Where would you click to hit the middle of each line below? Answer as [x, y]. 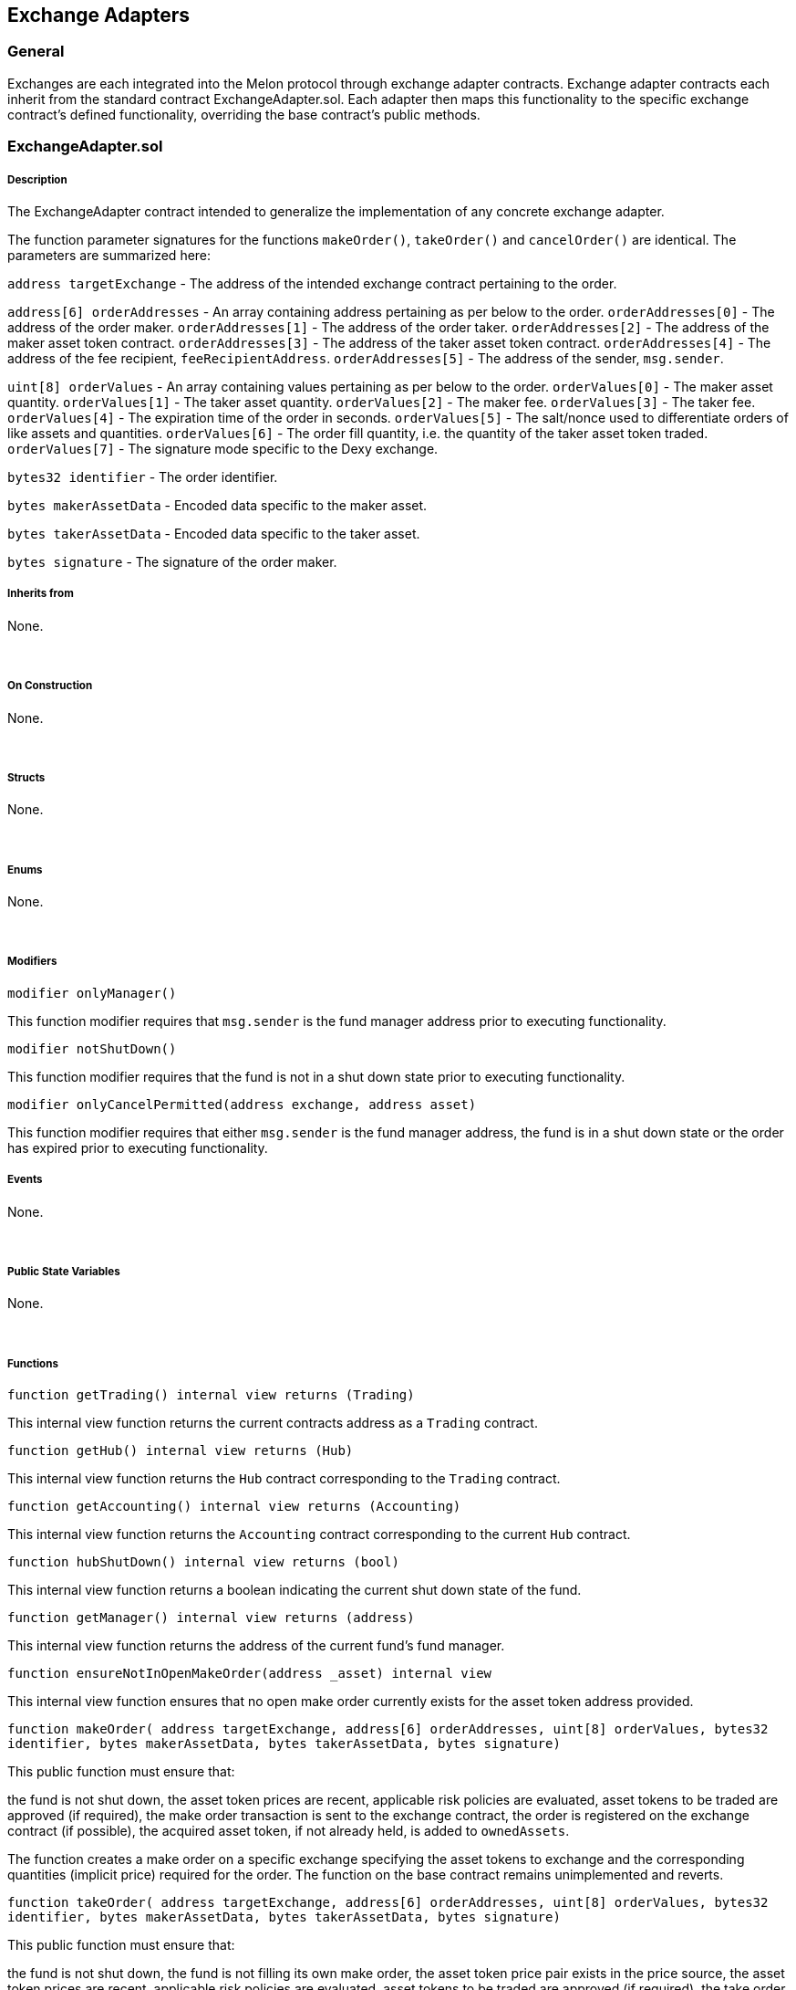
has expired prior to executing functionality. [138, 1147]
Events [25, 1180]
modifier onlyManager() [92, 993]
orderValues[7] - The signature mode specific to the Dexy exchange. [223, 448]
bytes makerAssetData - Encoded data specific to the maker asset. [217, 505]
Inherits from [41, 594]
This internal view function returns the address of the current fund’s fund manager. [256, 1646]
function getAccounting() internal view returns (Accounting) [234, 1507]
